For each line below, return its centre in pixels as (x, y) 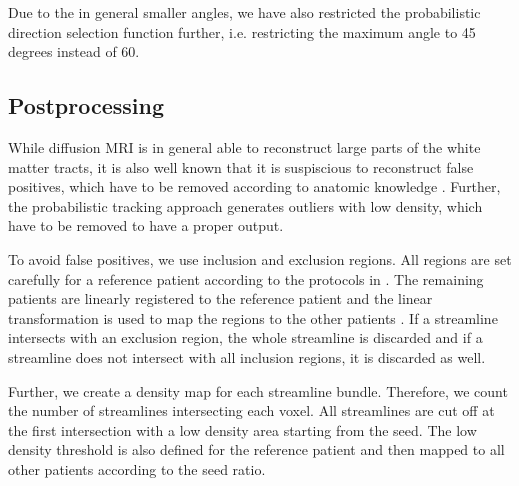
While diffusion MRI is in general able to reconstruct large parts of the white (244, 146)
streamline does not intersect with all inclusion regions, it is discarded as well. (247, 356)
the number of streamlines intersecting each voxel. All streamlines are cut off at (251, 410)
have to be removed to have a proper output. (146, 225)
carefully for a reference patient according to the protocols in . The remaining (246, 278)
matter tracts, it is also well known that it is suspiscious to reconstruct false (241, 166)
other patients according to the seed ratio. (137, 468)
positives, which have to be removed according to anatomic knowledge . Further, (254, 186)
